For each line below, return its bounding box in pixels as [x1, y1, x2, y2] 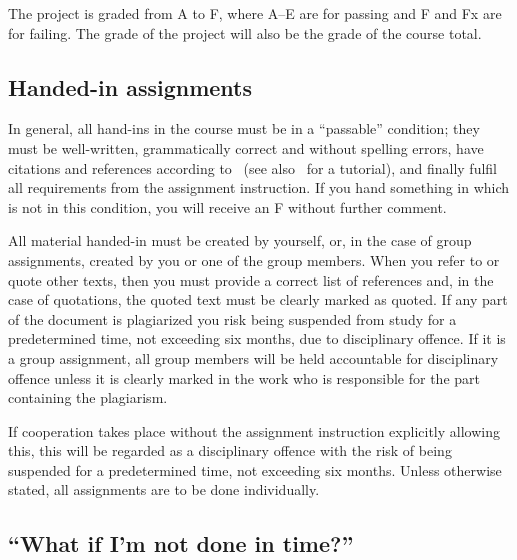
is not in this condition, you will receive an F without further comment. [8, 196, 447, 217]
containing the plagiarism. [8, 387, 168, 408]
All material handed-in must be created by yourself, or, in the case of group [8, 230, 472, 251]
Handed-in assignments [8, 71, 253, 102]
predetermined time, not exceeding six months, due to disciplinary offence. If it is [8, 328, 506, 349]
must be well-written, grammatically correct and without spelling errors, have [8, 137, 484, 158]
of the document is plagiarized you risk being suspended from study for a [8, 308, 457, 329]
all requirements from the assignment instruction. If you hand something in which [8, 177, 510, 198]
